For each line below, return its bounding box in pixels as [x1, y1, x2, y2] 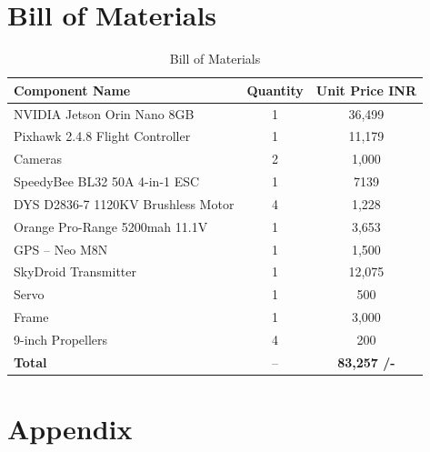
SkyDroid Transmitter [14, 262, 136, 281]
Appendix [7, 410, 133, 447]
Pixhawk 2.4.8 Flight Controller [14, 126, 191, 146]
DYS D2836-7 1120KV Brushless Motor [14, 194, 235, 213]
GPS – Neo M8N [14, 239, 108, 258]
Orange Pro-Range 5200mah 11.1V [14, 216, 208, 236]
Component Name [14, 80, 131, 99]
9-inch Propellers [14, 330, 108, 348]
